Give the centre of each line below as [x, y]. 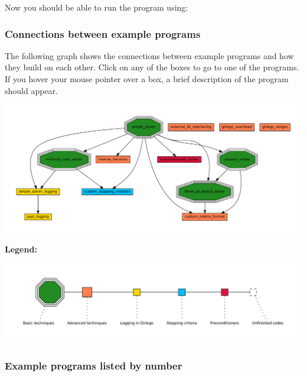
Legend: [21, 249]
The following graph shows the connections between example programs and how [149, 55]
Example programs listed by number [94, 365]
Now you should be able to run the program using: [97, 7]
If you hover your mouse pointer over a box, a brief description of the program [147, 79]
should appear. [31, 90]
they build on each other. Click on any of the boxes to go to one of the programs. [152, 67]
